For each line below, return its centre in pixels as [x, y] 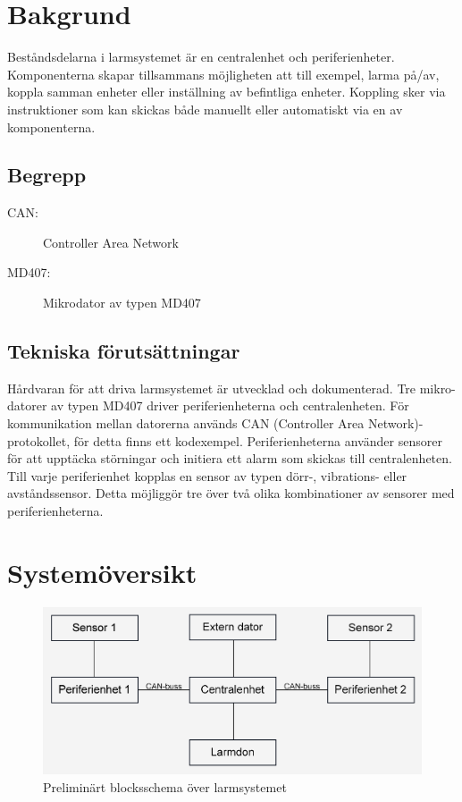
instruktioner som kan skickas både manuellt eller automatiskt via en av [205, 109]
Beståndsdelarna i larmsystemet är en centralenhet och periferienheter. [201, 57]
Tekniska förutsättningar [124, 351]
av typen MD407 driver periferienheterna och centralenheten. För [230, 405]
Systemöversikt [102, 572]
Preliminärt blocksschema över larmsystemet [165, 786]
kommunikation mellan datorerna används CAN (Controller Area [186, 423]
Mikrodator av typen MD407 [122, 303]
